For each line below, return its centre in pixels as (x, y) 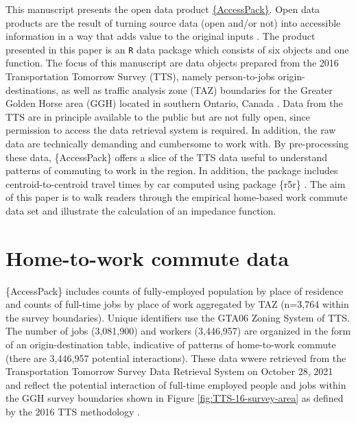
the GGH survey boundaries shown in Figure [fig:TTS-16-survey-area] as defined (175, 398)
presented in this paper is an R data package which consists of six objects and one (177, 49)
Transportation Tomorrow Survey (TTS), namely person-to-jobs (140, 76)
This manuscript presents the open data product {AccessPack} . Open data (163, 9)
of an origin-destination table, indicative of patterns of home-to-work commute (171, 345)
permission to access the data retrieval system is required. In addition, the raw (171, 130)
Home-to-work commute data (147, 257)
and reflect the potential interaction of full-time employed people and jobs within (176, 384)
